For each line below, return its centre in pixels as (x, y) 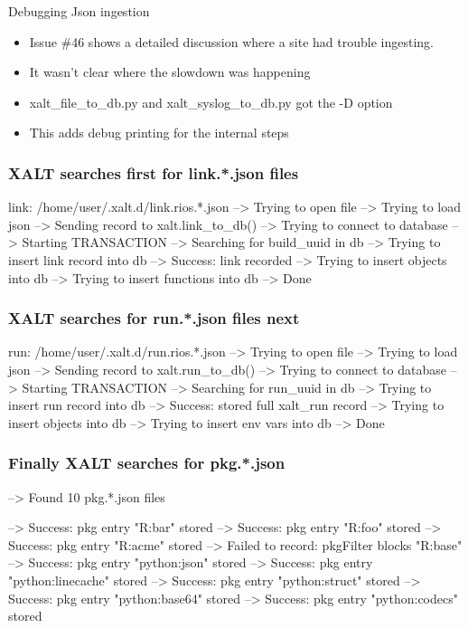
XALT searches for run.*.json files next (154, 318)
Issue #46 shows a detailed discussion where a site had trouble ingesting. (231, 41)
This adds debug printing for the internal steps (159, 133)
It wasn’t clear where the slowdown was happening (170, 72)
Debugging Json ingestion (79, 11)
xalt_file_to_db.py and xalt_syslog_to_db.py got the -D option (211, 102)
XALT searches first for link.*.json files (154, 172)
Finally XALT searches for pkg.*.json (147, 463)
